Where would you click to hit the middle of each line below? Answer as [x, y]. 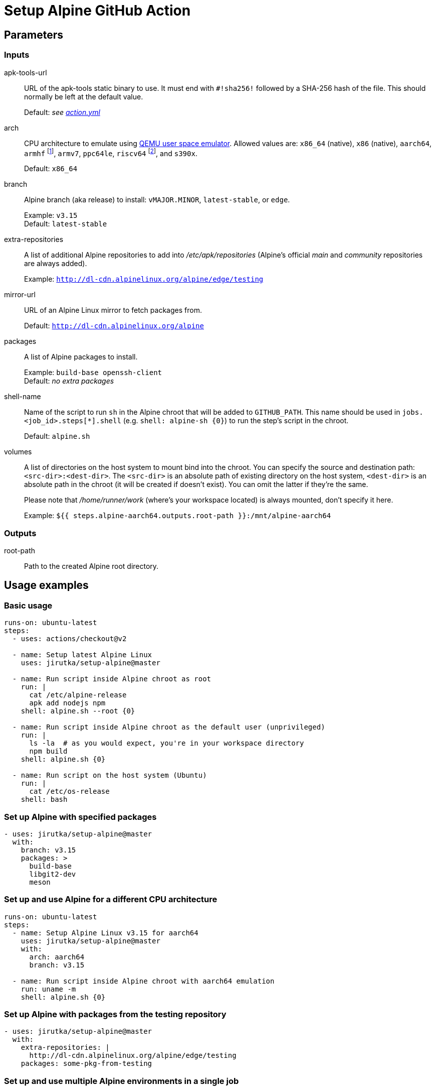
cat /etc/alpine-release [78, 695]
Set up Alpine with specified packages [80, 817]
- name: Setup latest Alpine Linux [82, 655]
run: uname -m [48, 989]
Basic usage [28, 605]
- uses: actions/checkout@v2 [69, 639]
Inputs [17, 55]
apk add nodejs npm [67, 703]
